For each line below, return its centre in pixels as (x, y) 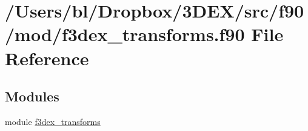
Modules (32, 96)
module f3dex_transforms (53, 121)
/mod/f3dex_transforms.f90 (125, 34)
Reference (47, 58)
